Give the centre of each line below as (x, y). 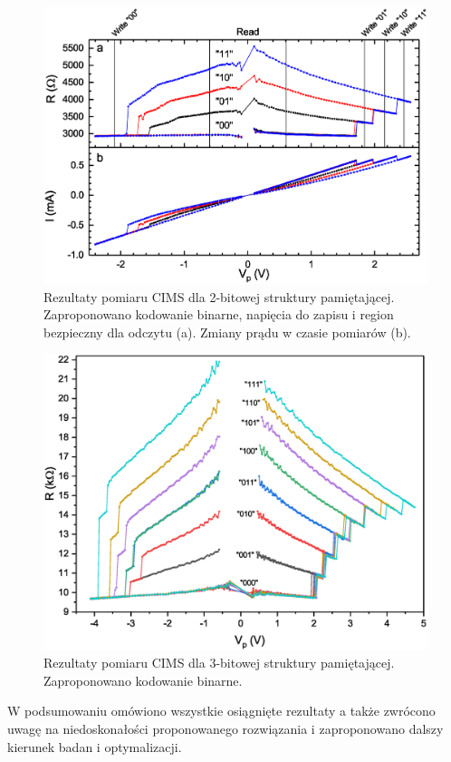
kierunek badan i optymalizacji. (95, 746)
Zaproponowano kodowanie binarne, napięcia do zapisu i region (219, 314)
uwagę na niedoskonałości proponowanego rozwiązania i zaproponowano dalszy (225, 729)
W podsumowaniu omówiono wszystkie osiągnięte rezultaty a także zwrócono (221, 711)
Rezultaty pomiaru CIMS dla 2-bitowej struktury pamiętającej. (219, 296)
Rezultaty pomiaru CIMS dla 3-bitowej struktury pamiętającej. (219, 663)
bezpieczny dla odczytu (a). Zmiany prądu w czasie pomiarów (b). (227, 332)
